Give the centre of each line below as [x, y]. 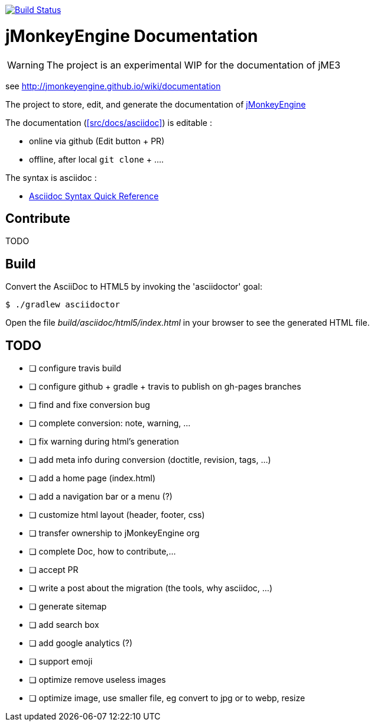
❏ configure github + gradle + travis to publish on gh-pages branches [165, 387]
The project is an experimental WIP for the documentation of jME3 [193, 65]
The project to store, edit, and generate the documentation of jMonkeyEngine [156, 104]
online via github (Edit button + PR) [97, 141]
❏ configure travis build [75, 368]
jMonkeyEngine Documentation [132, 36]
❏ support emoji [61, 662]
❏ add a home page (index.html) [92, 478]
